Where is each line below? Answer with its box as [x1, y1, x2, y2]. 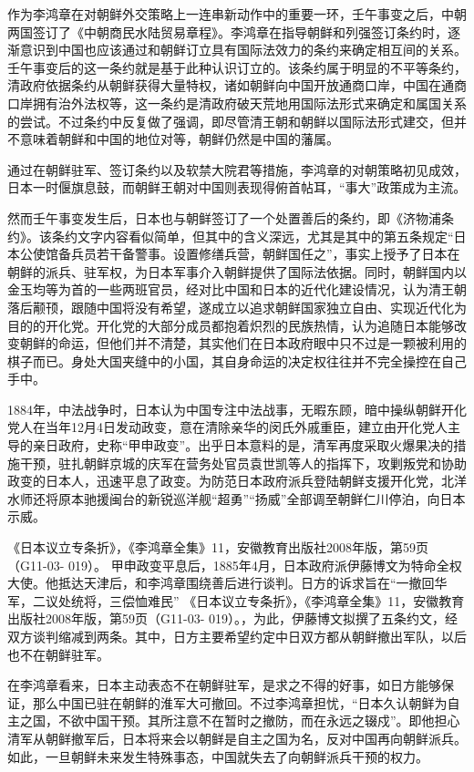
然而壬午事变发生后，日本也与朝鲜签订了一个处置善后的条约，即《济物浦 [7, 208, 441, 227]
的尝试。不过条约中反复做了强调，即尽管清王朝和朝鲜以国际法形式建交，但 [7, 111, 454, 130]
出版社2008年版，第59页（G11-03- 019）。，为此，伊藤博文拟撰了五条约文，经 [7, 609, 458, 628]
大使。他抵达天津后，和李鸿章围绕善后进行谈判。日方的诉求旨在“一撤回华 [7, 573, 448, 592]
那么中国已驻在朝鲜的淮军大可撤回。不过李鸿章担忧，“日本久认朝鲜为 [32, 693, 448, 712]
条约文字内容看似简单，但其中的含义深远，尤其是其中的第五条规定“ [51, 226, 454, 245]
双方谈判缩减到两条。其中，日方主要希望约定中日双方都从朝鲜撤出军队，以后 [7, 627, 467, 645]
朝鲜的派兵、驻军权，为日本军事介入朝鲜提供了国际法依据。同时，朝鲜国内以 [7, 262, 467, 281]
